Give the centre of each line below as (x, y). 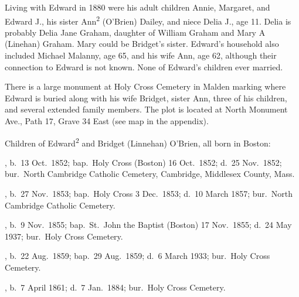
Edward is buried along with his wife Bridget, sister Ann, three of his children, (146, 98)
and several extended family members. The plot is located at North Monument (146, 109)
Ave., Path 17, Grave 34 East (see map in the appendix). (107, 121)
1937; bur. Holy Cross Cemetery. (64, 236)
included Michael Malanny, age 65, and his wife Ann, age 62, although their (141, 55)
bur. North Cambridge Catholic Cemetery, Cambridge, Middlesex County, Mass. (150, 174)
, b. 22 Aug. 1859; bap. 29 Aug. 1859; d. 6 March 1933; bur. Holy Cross (137, 256)
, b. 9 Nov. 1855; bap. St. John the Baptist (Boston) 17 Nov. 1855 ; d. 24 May (148, 225)
